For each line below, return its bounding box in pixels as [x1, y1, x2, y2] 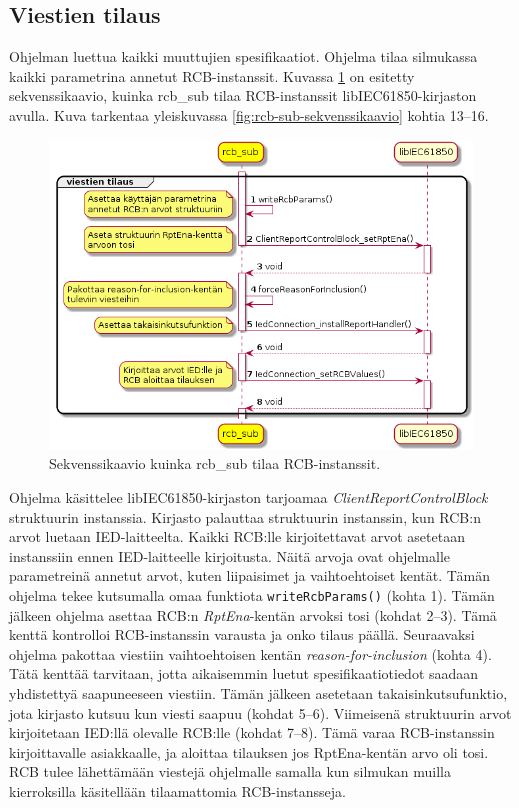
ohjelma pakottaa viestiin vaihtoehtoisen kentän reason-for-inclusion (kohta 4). [9, 643, 492, 664]
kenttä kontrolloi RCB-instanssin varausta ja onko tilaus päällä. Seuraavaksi [9, 624, 475, 645]
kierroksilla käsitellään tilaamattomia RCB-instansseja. [9, 781, 346, 801]
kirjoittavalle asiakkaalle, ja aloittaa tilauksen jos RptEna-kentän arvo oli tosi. [9, 741, 489, 762]
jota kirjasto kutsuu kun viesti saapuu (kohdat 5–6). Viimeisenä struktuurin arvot [9, 702, 512, 723]
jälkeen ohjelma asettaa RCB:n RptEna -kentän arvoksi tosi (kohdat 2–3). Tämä [9, 604, 497, 625]
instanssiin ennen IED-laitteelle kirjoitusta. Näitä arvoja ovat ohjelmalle [9, 545, 451, 566]
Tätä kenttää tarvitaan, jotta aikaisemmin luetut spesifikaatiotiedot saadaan [9, 663, 479, 684]
